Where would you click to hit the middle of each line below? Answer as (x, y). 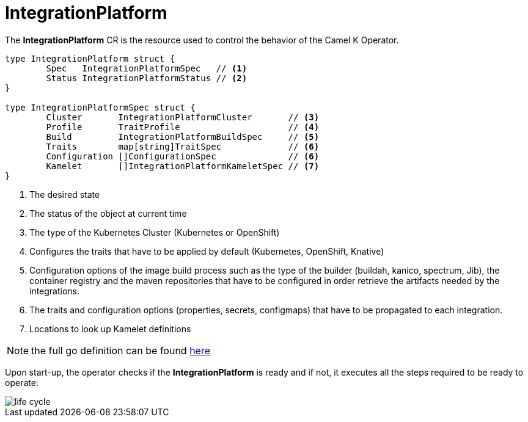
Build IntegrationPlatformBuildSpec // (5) (183, 136)
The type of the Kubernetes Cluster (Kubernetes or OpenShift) (155, 232)
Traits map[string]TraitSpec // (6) (183, 146)
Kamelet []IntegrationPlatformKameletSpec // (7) (183, 166)
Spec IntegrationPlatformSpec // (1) (147, 68)
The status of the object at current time (108, 213)
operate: (22, 382)
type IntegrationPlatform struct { (90, 58)
